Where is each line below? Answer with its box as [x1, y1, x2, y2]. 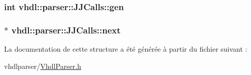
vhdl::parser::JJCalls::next [11, 23, 121, 36]
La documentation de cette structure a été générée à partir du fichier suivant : [4, 44, 247, 54]
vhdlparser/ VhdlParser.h [4, 60, 81, 71]
